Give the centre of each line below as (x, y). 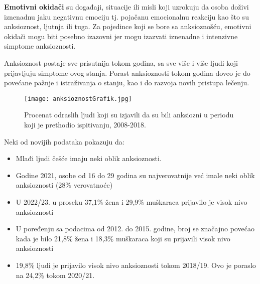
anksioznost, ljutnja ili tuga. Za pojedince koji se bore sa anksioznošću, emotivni (128, 26)
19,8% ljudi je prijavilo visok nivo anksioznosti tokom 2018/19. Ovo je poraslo (136, 265)
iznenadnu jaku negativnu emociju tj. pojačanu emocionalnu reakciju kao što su (126, 16)
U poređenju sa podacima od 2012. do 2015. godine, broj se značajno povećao (135, 229)
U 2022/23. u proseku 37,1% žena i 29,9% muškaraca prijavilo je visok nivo (132, 201)
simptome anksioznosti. (40, 46)
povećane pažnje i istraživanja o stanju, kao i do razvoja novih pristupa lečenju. (127, 83)
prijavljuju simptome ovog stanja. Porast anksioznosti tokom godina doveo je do (127, 73)
